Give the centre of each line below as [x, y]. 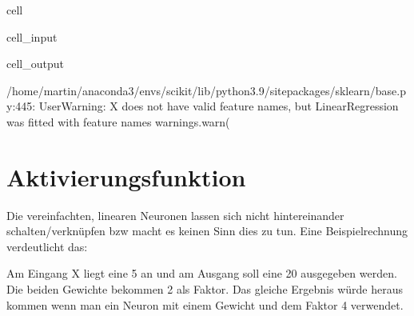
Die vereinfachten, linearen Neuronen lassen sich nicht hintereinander [175, 215]
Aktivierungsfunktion [126, 176]
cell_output [35, 64]
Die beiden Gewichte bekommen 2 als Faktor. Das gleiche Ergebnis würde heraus [205, 289]
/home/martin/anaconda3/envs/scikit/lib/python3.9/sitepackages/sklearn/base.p [206, 90]
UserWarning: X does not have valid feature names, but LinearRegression [219, 106]
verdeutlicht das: [47, 246]
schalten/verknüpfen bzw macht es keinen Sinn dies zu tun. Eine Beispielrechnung [207, 231]
